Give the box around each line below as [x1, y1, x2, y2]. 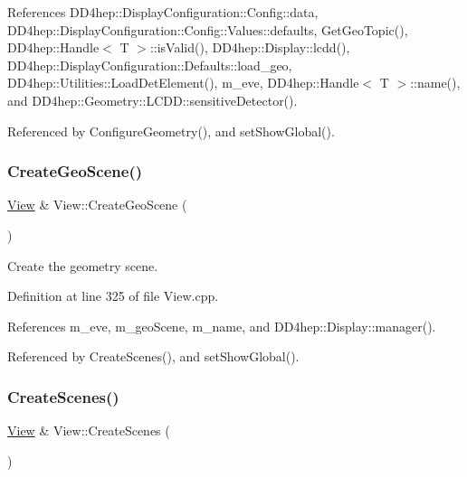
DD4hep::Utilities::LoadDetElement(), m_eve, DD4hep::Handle [7, 73, 359, 92]
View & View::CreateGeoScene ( [7, 195, 187, 214]
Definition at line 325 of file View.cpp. [7, 286, 219, 305]
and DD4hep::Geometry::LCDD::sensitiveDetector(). [7, 90, 298, 109]
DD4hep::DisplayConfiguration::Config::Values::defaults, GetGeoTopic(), [7, 20, 408, 39]
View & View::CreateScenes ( [7, 421, 170, 440]
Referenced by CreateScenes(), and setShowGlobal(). [7, 347, 300, 366]
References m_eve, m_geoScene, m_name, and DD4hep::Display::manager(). [7, 316, 436, 335]
